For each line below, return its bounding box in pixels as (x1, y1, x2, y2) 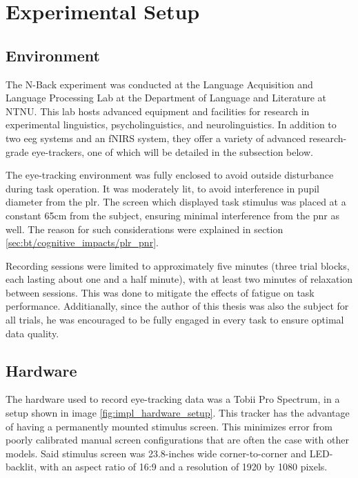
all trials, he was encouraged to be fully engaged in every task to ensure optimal (6, 312, 344, 327)
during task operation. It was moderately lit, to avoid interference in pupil (6, 181, 319, 195)
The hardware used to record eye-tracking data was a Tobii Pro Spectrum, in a (6, 392, 340, 406)
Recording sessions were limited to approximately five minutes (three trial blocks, (6, 258, 350, 272)
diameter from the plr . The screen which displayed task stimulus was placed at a (6, 195, 346, 209)
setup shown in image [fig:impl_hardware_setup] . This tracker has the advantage (6, 406, 350, 420)
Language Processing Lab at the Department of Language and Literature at (6, 90, 327, 105)
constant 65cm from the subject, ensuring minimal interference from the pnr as (6, 208, 339, 222)
